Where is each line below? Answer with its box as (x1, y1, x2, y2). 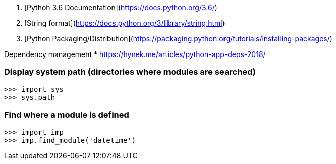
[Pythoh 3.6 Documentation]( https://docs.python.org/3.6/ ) (24, 3, 217, 12)
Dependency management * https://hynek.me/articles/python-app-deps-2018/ (4, 50, 266, 59)
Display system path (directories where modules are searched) (4, 67, 256, 77)
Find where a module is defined (4, 110, 129, 120)
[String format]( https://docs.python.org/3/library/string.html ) (24, 19, 225, 27)
